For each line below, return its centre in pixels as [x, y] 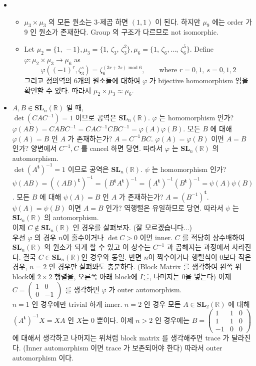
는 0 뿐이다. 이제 [108, 320]
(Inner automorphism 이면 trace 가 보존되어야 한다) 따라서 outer [123, 347]
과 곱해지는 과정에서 [198, 247]
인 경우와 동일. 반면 [111, 256]
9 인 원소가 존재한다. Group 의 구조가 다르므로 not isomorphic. [121, 32]
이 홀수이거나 [83, 237]
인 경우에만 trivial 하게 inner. [77, 304]
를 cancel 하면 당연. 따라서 [122, 148]
